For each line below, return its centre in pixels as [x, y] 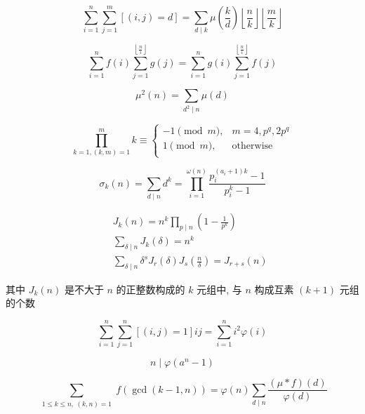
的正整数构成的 [151, 289]
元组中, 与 [219, 289]
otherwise [252, 146]
